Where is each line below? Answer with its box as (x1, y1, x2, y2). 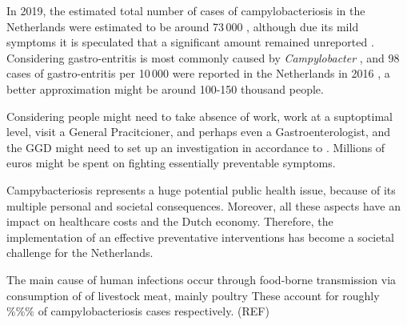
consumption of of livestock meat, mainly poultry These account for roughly (6, 287, 380, 303)
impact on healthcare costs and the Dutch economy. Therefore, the (6, 213, 333, 230)
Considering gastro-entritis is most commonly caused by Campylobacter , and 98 (6, 49, 400, 66)
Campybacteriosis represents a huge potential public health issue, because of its (6, 181, 396, 198)
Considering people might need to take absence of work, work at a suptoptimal (6, 107, 393, 124)
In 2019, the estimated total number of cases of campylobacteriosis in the (6, 2, 365, 18)
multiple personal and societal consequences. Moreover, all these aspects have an (6, 197, 401, 214)
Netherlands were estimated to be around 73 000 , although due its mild (6, 18, 359, 34)
